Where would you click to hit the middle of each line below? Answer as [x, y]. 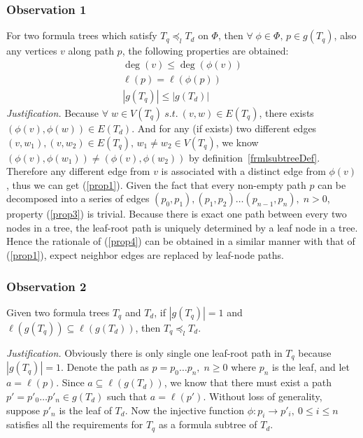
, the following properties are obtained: [205, 51]
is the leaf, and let [311, 367]
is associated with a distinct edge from [243, 171]
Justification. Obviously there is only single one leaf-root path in [144, 352]
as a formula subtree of [208, 424]
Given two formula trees [58, 312]
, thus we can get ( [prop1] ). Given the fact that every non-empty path [156, 184]
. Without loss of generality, [263, 396]
